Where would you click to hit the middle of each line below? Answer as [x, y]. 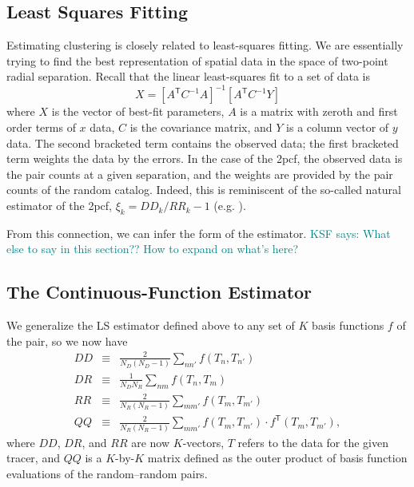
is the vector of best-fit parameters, [138, 111]
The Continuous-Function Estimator [159, 292]
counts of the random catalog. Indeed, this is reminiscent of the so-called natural [204, 190]
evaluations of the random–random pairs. [107, 473]
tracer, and [33, 458]
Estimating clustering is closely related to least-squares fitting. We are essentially [205, 45]
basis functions [348, 325]
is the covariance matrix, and [201, 127]
